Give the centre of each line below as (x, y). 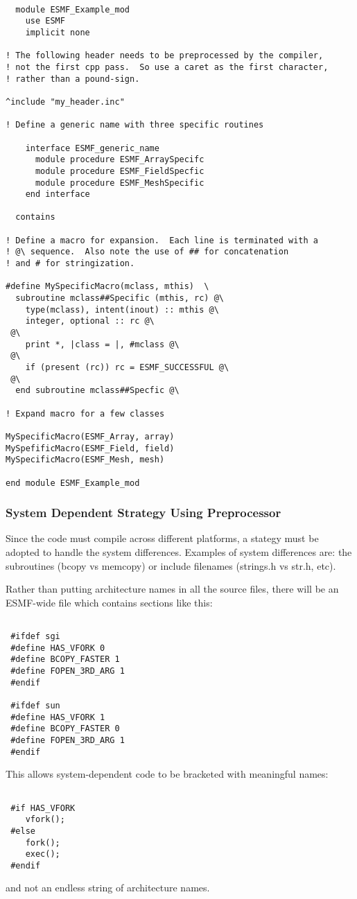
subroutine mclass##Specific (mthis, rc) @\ (120, 298)
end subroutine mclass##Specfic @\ (97, 391)
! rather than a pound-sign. (73, 79)
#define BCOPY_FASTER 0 (65, 729)
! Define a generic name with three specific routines (135, 125)
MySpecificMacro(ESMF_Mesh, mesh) (85, 460)
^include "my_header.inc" (65, 102)
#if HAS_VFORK (43, 808)
